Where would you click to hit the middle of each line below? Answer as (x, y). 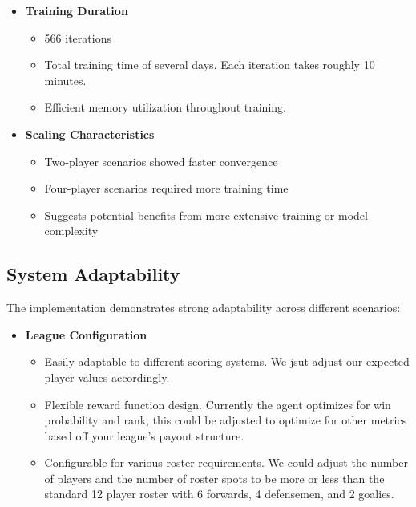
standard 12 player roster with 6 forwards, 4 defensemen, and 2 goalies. (219, 494)
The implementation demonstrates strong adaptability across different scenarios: (204, 308)
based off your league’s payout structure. (144, 435)
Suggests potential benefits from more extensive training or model (206, 215)
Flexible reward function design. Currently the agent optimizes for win (218, 404)
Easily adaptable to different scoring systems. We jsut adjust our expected (227, 361)
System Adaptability (93, 274)
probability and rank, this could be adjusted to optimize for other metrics (226, 420)
